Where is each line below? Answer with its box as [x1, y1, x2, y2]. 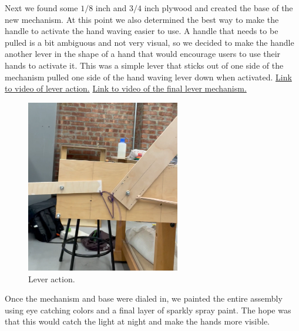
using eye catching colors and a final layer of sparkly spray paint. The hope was [5, 303, 291, 316]
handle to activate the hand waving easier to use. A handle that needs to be [5, 25, 278, 37]
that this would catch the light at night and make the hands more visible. [5, 315, 270, 327]
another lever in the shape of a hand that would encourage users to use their [5, 48, 281, 60]
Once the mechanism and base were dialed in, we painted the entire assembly [5, 292, 283, 305]
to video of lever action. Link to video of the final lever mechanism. [5, 82, 247, 94]
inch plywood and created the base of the [144, 2, 293, 13]
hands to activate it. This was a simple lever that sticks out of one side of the [5, 59, 284, 71]
